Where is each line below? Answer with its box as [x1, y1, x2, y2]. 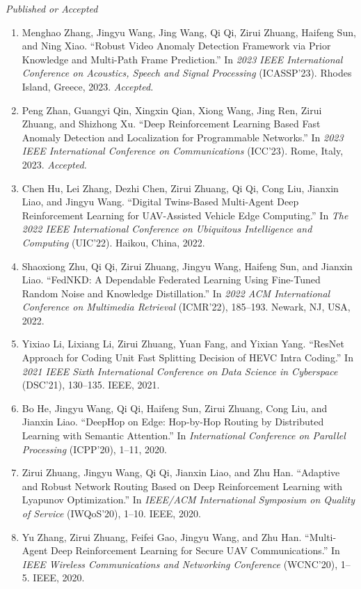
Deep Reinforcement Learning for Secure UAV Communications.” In [51, 543, 340, 558]
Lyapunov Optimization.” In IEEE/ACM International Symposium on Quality [22, 492, 355, 507]
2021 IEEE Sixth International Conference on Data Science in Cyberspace [22, 363, 338, 378]
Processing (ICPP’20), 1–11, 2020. [22, 441, 167, 456]
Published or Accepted [6, 1, 98, 15]
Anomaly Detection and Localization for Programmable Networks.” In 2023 [22, 129, 344, 144]
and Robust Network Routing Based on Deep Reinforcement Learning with [22, 478, 343, 493]
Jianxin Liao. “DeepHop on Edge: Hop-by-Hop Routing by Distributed [22, 414, 324, 429]
